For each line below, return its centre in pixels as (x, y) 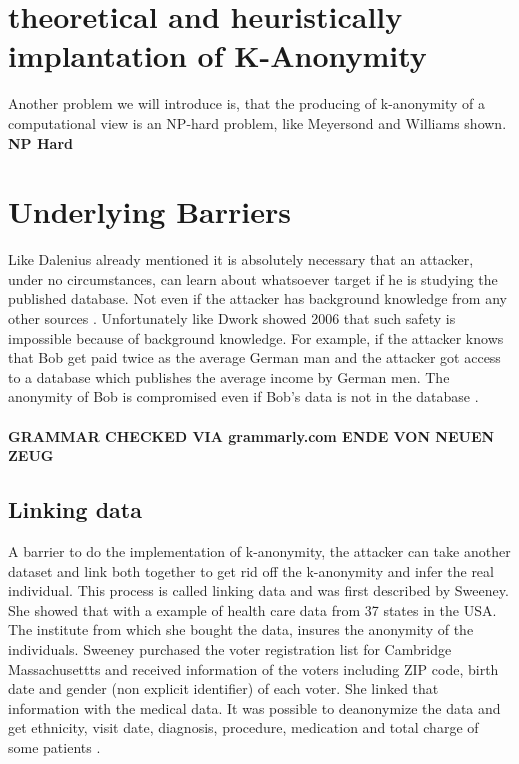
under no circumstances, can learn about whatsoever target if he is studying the (253, 278)
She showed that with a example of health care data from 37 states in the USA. (252, 609)
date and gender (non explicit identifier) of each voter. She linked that (223, 688)
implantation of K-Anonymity (217, 55)
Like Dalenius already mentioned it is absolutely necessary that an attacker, (241, 259)
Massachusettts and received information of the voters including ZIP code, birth (253, 668)
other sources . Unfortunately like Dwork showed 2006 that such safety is (232, 318)
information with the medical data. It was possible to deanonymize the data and (254, 707)
